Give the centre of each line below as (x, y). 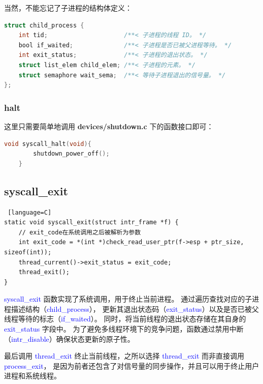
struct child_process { (44, 25)
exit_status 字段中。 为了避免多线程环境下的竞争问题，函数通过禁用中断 (124, 329)
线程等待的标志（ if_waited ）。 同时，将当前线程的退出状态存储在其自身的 (125, 319)
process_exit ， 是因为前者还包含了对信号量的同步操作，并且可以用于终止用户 (132, 365)
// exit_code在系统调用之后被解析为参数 (80, 232)
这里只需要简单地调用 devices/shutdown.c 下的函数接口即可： (109, 126)
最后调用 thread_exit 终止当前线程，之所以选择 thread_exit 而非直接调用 (124, 356)
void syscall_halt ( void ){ (48, 144)
